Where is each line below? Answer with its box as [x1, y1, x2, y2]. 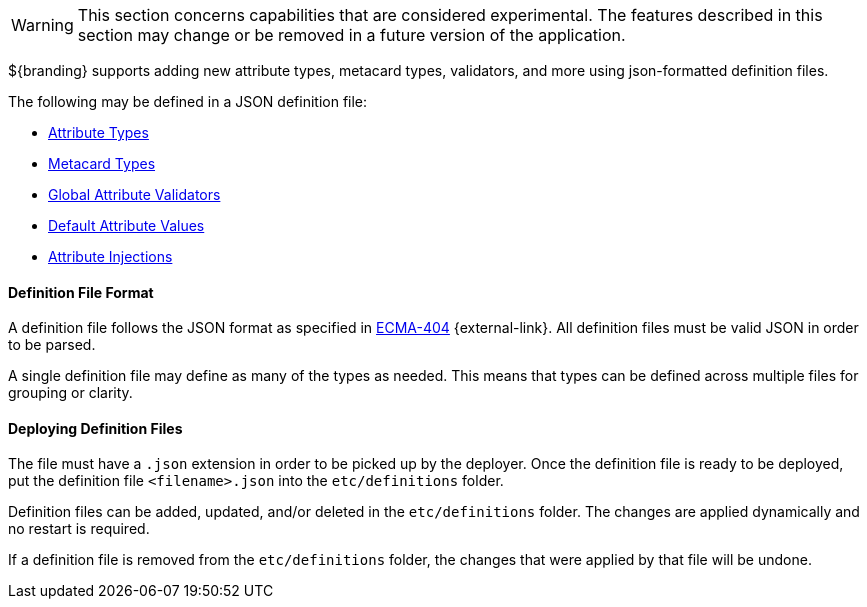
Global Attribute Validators [48, 186, 221, 203]
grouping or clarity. [8, 384, 133, 402]
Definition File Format [8, 283, 154, 301]
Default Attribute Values [48, 217, 205, 234]
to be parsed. [8, 336, 96, 354]
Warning [11, 15, 74, 35]
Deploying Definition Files [8, 419, 183, 437]
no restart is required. [8, 520, 150, 538]
